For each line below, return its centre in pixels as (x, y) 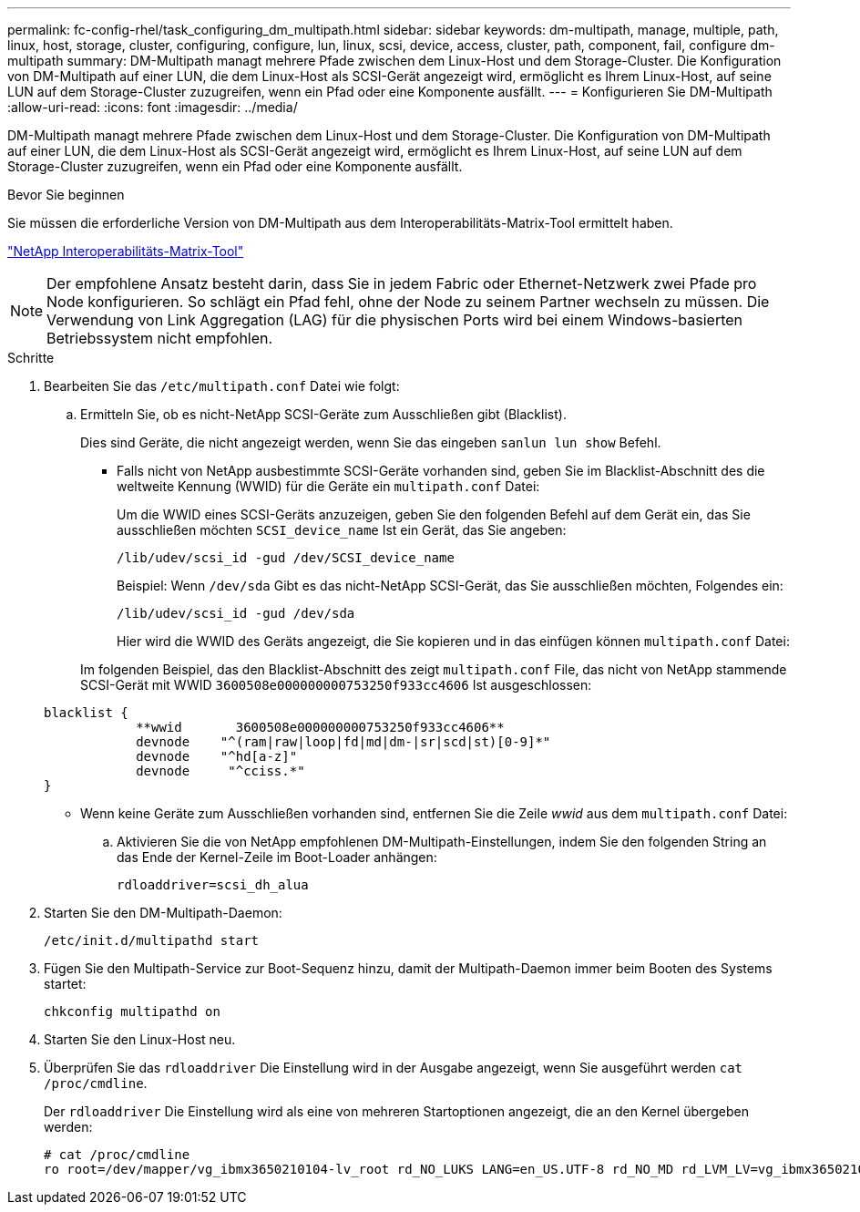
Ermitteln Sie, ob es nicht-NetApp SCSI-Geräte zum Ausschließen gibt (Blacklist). (323, 414)
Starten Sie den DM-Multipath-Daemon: (163, 913)
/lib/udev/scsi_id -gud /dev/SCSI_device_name (286, 558)
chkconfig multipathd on (132, 1012)
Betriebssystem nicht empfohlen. (160, 338)
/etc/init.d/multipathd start (152, 940)
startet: (65, 984)
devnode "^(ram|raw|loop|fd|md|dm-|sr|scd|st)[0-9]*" (343, 742)
